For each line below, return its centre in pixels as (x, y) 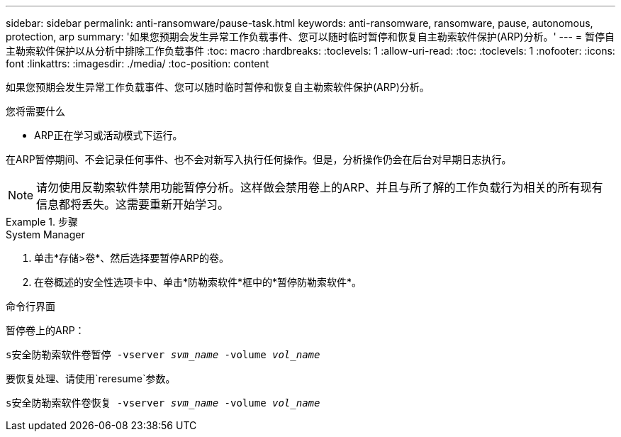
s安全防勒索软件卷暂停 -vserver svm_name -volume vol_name (163, 355)
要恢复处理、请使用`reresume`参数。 (91, 378)
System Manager (45, 234)
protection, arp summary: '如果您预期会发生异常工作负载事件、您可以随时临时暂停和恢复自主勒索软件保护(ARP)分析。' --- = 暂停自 (310, 37)
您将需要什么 (35, 111)
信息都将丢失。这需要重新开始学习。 (133, 204)
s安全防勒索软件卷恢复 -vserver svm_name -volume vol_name (163, 403)
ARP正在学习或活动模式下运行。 (108, 135)
